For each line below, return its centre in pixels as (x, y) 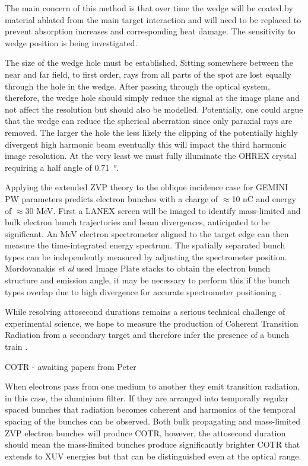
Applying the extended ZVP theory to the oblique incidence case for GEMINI (147, 187)
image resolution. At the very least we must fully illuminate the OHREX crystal (151, 156)
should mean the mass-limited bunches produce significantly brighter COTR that (153, 444)
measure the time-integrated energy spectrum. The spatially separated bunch (145, 245)
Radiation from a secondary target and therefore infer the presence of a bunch (147, 335)
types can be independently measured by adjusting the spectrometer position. (146, 256)
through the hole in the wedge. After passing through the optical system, (137, 86)
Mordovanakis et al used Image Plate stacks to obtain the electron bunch (138, 268)
